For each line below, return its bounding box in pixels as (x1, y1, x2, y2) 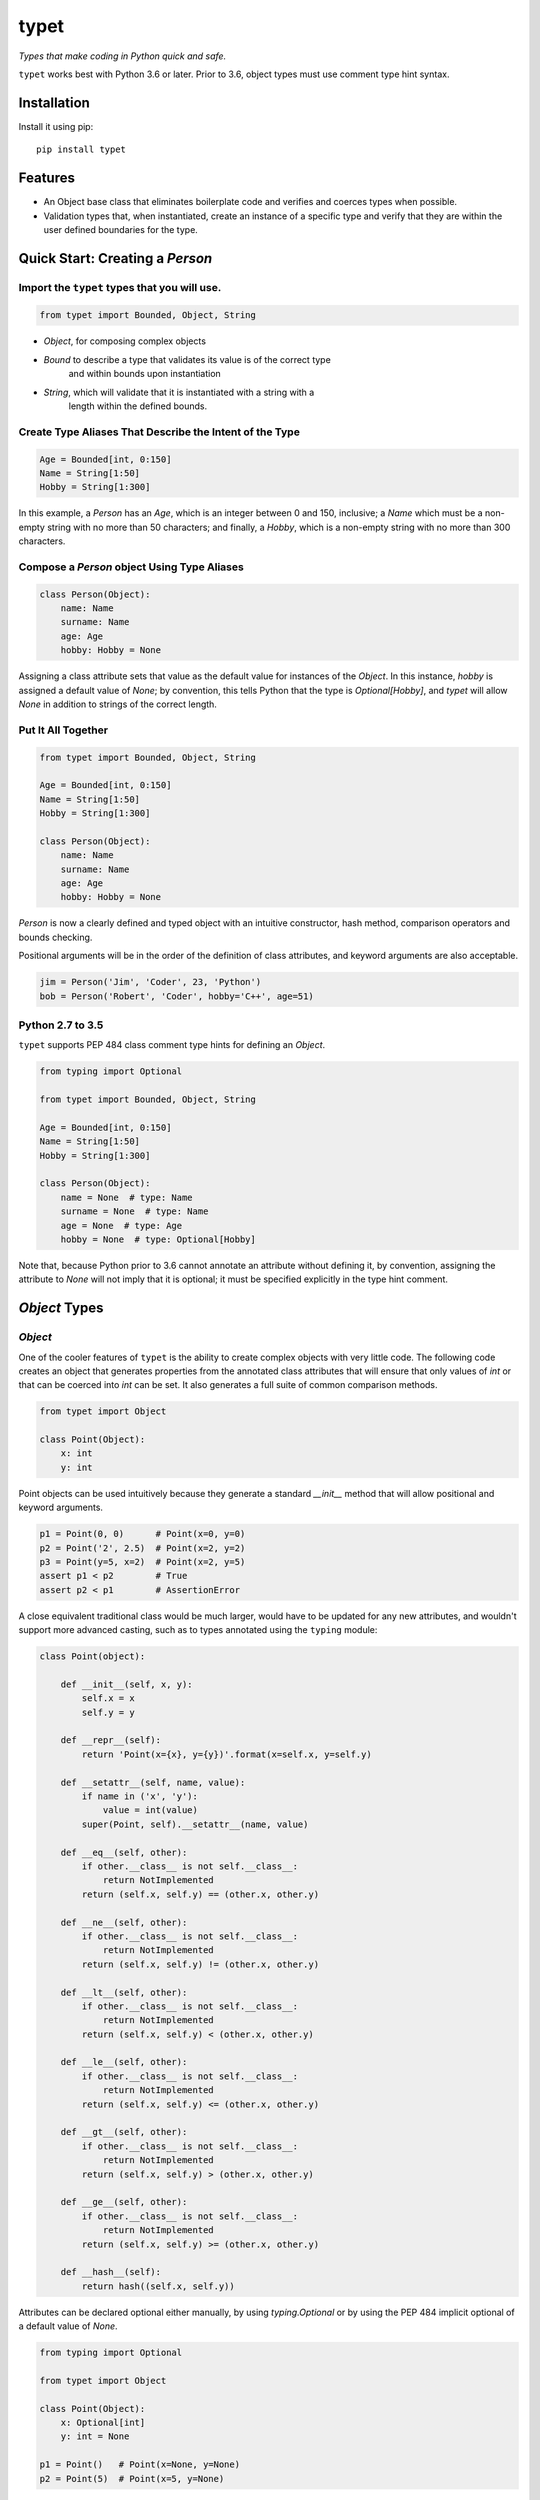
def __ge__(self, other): (60, 2196, 188, 2208)
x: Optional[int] (60, 2417, 146, 2429)
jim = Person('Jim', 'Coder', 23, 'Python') (39, 976, 262, 988)
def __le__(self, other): (60, 2056, 188, 2068)
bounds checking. (18, 931, 93, 943)
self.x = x (81, 1693, 135, 1704)
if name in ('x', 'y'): (81, 1791, 199, 1802)
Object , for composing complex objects (43, 335, 207, 347)
